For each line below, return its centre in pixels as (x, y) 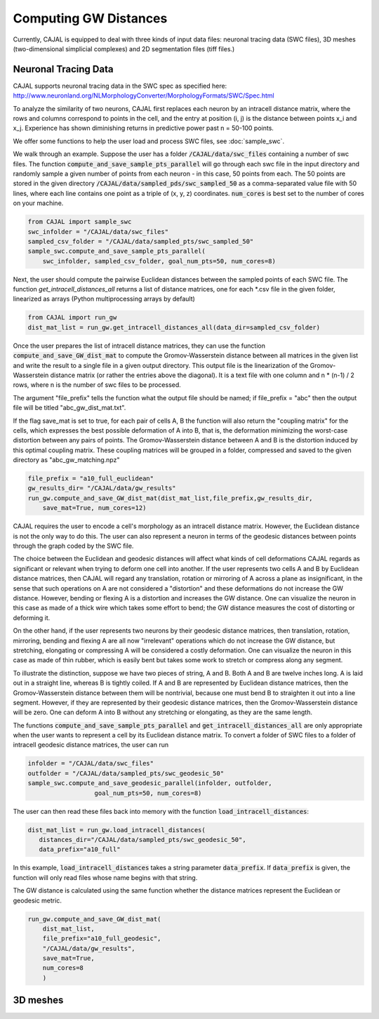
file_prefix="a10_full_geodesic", (102, 939)
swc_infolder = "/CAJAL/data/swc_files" (98, 231)
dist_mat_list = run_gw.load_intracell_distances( (117, 830)
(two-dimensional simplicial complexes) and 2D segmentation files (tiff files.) (124, 48)
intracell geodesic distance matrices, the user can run (91, 745)
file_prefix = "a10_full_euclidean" (91, 479)
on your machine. (38, 203)
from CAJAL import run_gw (72, 317)
